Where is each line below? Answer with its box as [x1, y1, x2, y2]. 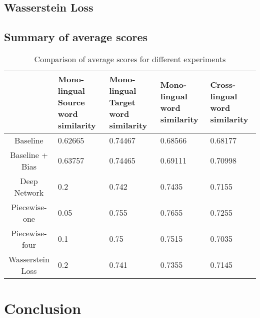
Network [14, 186, 44, 198]
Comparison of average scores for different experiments [34, 53, 226, 65]
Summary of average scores [4, 29, 148, 45]
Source [57, 96, 85, 108]
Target [109, 96, 135, 108]
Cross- [210, 79, 236, 91]
